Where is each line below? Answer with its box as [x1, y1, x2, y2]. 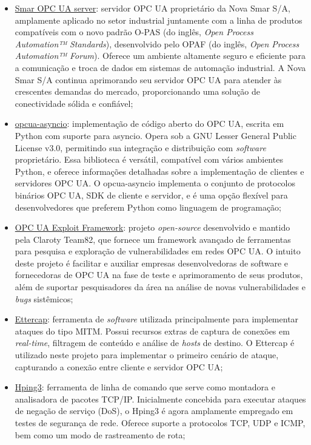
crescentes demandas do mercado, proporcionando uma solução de [15, 85, 260, 98]
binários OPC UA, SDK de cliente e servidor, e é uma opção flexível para [15, 188, 288, 201]
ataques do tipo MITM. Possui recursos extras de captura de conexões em [15, 324, 290, 337]
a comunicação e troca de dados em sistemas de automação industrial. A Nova [15, 61, 306, 73]
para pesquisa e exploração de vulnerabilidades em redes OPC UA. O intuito [15, 245, 301, 257]
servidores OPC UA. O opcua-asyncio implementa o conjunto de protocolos [15, 177, 296, 189]
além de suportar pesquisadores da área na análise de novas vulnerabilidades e [15, 280, 306, 293]
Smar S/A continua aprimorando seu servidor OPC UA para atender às [15, 73, 282, 86]
